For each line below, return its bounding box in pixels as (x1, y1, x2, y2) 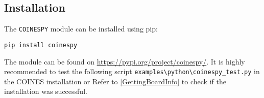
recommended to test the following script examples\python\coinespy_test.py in (4, 66, 260, 77)
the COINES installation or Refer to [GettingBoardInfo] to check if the (4, 76, 226, 86)
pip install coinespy (4, 41, 78, 49)
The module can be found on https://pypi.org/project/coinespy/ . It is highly (4, 56, 245, 67)
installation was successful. (4, 86, 87, 96)
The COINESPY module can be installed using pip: (4, 23, 158, 34)
